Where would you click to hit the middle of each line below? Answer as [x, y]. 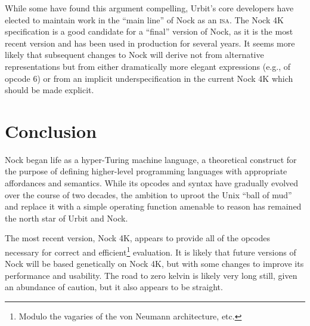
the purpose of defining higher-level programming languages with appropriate [146, 171]
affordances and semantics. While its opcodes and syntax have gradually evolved [152, 183]
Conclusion [51, 130]
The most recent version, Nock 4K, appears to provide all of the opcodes [137, 238]
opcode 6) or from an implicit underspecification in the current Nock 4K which [149, 78]
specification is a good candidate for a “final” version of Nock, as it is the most [149, 31]
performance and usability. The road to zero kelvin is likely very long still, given [151, 275]
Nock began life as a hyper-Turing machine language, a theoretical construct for [151, 159]
